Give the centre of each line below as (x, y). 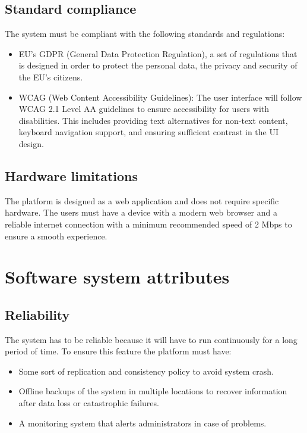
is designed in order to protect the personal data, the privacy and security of (158, 65)
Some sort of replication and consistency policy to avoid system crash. (146, 371)
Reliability (37, 314)
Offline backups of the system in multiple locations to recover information (153, 391)
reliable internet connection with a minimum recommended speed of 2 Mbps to (148, 224)
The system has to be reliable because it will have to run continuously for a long (151, 339)
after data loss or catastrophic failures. (89, 403)
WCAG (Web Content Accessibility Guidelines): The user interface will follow (160, 97)
